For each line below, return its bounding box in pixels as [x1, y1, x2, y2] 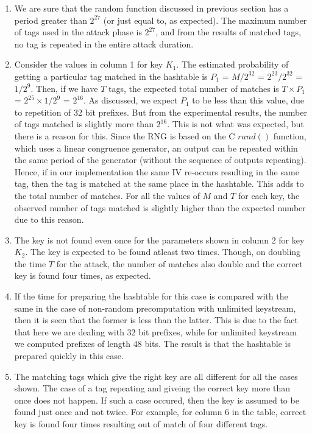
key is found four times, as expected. [14, 269, 151, 282]
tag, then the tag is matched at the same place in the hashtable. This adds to [14, 177, 304, 190]
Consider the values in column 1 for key [14, 58, 163, 71]
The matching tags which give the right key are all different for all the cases [14, 369, 298, 382]
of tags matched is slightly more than [14, 117, 154, 130]
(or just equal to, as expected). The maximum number [103, 13, 307, 26]
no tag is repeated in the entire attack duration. [14, 37, 194, 50]
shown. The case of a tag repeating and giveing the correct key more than [14, 382, 290, 394]
